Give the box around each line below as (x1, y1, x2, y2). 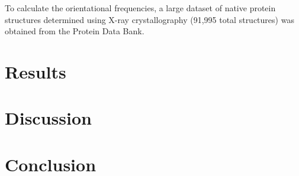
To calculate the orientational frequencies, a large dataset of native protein (5, 2, 276, 14)
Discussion (5, 106, 92, 130)
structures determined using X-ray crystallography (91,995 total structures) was (5, 13, 294, 25)
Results (5, 59, 66, 83)
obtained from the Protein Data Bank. (5, 25, 144, 37)
